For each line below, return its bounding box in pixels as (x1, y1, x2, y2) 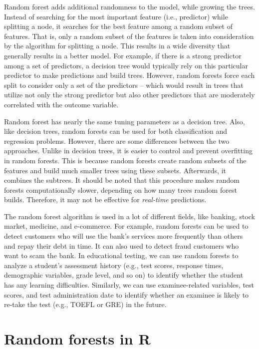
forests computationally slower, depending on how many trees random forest (4, 184, 237, 195)
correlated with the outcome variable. (4, 99, 119, 109)
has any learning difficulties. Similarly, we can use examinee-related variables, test (4, 280, 255, 290)
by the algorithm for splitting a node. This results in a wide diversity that (4, 40, 231, 51)
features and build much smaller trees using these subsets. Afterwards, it (4, 165, 226, 175)
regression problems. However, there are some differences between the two (4, 135, 230, 146)
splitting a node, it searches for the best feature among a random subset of (4, 21, 233, 31)
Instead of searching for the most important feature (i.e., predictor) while (4, 11, 228, 21)
